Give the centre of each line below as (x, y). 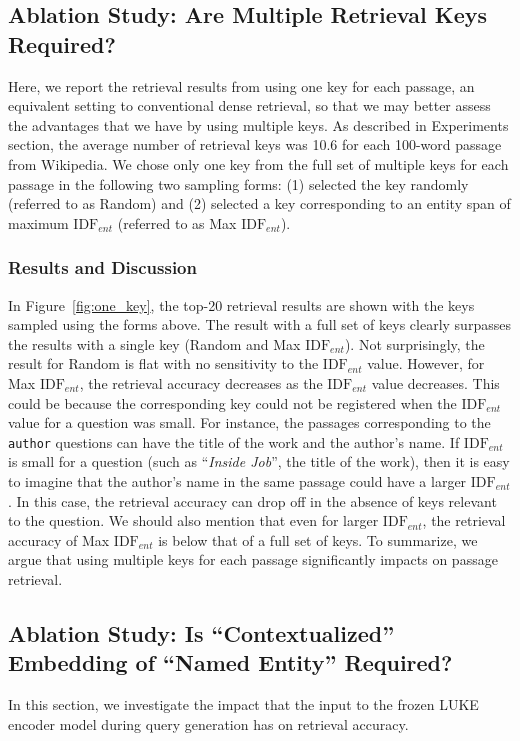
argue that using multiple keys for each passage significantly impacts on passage (253, 559)
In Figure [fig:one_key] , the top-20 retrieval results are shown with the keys (241, 304)
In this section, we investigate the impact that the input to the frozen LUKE (243, 704)
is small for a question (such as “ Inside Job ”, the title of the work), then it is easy (259, 461)
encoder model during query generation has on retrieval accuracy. (208, 723)
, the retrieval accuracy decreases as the (201, 382)
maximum (38, 222)
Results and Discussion (102, 267)
